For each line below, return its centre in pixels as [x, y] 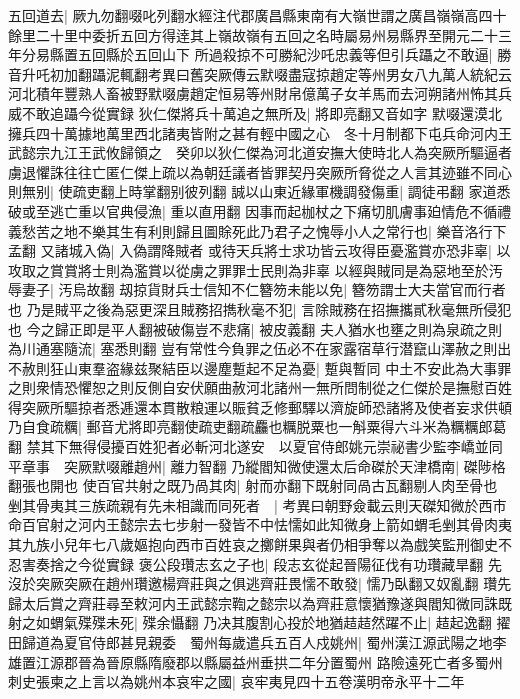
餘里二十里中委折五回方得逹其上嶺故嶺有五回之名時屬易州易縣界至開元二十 [253, 34]
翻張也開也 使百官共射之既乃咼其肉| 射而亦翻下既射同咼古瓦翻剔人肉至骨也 [253, 485]
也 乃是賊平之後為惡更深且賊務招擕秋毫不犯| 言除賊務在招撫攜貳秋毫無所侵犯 [260, 308]
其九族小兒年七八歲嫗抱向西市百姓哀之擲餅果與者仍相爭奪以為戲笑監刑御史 [253, 544]
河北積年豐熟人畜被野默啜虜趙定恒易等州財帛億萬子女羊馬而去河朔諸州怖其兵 [260, 93]
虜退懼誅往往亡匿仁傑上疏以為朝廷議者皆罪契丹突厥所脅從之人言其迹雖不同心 [260, 171]
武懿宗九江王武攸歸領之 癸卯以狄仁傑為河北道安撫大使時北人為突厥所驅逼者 [260, 152]
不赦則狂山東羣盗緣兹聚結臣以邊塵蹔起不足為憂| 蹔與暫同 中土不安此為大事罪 [260, 367]
